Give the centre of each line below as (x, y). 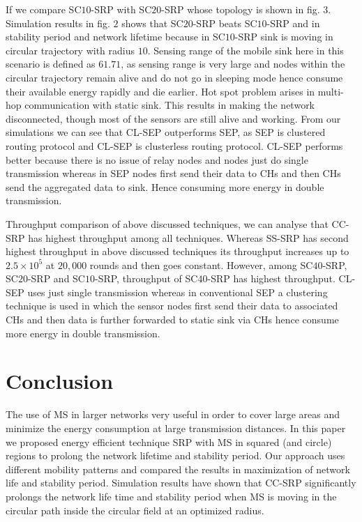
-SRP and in (293, 23)
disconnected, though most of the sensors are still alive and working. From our (173, 118)
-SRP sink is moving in (284, 37)
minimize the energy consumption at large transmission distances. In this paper (176, 428)
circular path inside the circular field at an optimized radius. (135, 510)
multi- (331, 91)
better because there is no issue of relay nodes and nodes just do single (157, 159)
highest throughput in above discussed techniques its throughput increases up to (178, 251)
